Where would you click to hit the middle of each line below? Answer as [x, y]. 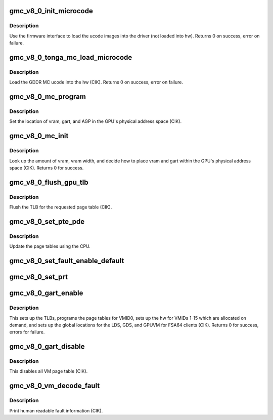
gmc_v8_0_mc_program [48, 97]
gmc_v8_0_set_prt [39, 277]
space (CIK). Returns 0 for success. [47, 168]
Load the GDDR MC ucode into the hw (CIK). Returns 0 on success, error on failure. [96, 82]
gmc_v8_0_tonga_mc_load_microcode [71, 57]
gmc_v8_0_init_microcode [51, 11]
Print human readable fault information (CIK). [56, 410]
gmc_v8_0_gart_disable [47, 347]
